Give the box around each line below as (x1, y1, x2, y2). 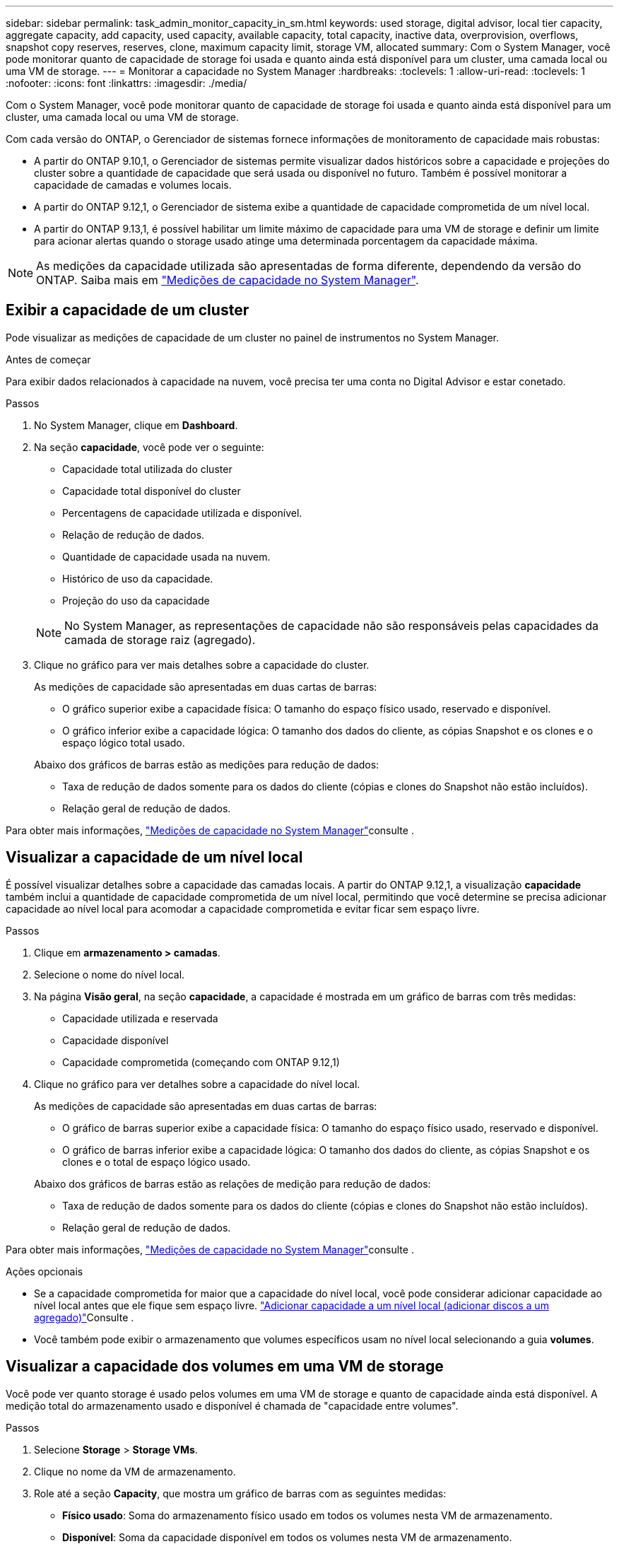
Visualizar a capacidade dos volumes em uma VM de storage (6, 1357, 444, 1376)
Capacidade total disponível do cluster (62, 484, 241, 497)
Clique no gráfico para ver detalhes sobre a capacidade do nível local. (34, 1077, 360, 1090)
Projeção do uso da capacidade (62, 594, 210, 607)
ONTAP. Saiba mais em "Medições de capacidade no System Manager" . (36, 273, 419, 287)
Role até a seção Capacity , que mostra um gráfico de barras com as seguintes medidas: (34, 1487, 447, 1499)
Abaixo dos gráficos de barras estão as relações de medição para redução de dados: (34, 1177, 431, 1190)
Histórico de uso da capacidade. (62, 572, 213, 585)
